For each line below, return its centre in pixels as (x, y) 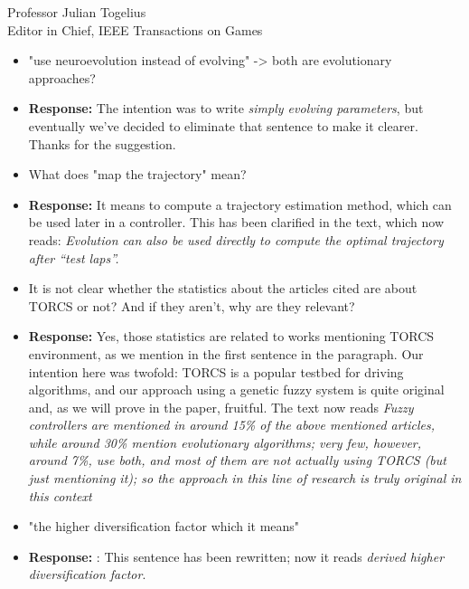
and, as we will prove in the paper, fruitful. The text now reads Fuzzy (221, 407)
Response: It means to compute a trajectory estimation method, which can (240, 204)
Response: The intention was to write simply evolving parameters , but (226, 108)
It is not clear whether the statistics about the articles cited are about (223, 288)
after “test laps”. (74, 257)
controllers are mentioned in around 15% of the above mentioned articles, (232, 425)
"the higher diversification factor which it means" (164, 526)
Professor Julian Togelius (77, 12)
